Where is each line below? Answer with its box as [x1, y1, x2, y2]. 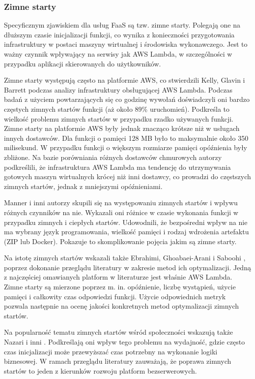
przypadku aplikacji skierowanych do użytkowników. [4, 58, 161, 68]
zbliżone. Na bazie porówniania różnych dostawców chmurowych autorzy [4, 152, 222, 162]
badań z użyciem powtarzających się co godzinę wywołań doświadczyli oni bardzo [4, 94, 250, 104]
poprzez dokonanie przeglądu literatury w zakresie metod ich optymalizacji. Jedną [4, 262, 251, 272]
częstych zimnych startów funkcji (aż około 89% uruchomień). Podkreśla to [4, 103, 230, 114]
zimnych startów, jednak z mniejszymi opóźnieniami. [4, 181, 163, 191]
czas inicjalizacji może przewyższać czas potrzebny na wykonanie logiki [4, 346, 218, 356]
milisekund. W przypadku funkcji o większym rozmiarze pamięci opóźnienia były [4, 142, 247, 153]
